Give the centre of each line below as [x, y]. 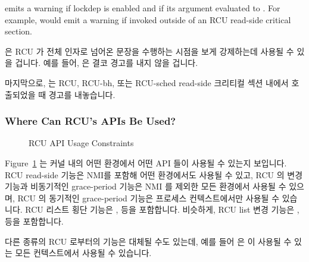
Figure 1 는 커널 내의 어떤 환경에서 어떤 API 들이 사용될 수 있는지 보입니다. [146, 162]
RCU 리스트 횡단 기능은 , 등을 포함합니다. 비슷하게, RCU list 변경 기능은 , [162, 209]
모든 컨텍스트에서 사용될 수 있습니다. [83, 253]
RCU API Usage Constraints [81, 143]
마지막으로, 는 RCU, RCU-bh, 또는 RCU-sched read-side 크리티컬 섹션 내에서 [147, 82]
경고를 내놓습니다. [82, 94]
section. [18, 31]
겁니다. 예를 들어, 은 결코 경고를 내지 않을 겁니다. [107, 63]
